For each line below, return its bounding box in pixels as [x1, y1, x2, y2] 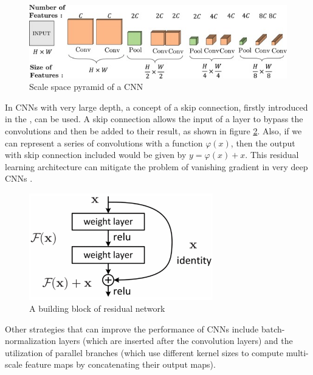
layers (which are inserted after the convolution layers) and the [58, 334, 293, 347]
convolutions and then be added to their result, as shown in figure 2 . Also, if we [5, 124, 302, 137]
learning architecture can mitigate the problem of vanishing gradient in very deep [5, 160, 308, 173]
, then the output [230, 136, 295, 149]
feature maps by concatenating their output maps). [25, 358, 216, 371]
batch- [261, 322, 285, 335]
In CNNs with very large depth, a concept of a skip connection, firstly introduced [5, 100, 308, 113]
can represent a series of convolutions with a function [5, 136, 203, 149]
